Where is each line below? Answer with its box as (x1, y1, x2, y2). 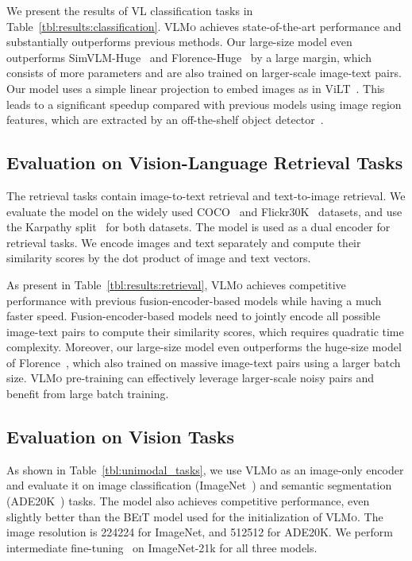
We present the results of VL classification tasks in (6, 2, 253, 18)
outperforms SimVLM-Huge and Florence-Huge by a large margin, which (6, 48, 372, 65)
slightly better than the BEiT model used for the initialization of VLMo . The (6, 508, 383, 524)
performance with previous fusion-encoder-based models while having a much (6, 292, 382, 308)
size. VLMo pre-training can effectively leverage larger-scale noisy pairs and (6, 369, 375, 386)
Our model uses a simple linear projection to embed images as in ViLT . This (6, 79, 385, 96)
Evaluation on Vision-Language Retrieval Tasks (6, 150, 403, 175)
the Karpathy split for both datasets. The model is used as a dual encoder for (6, 219, 391, 235)
